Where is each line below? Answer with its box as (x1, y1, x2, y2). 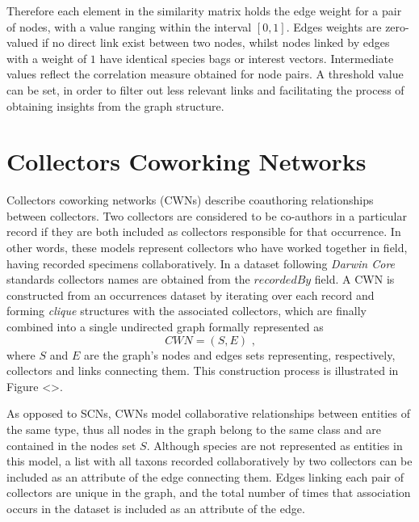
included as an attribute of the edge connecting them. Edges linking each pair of (6, 468, 404, 485)
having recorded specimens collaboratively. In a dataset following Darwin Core (6, 255, 396, 272)
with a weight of (6, 49, 87, 66)
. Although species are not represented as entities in (146, 436, 403, 453)
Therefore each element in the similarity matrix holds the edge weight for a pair (6, 2, 402, 19)
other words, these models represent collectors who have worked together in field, (6, 239, 408, 256)
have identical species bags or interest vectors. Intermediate (99, 49, 394, 66)
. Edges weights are (286, 18, 382, 35)
